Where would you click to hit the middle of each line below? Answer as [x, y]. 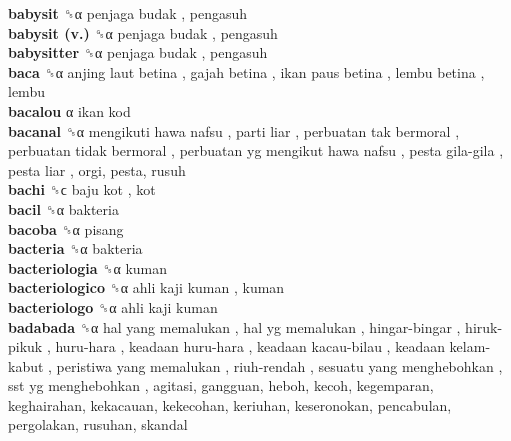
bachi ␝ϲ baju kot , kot [82, 189]
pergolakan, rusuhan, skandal [98, 424]
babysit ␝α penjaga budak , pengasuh [128, 13]
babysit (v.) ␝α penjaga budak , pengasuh [143, 32]
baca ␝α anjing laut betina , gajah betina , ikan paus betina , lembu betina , [246, 71]
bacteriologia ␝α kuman [88, 267]
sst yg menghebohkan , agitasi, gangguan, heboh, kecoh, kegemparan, [221, 385]
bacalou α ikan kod [69, 110]
